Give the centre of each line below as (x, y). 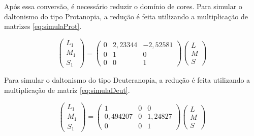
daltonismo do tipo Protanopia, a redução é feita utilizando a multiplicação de (126, 16)
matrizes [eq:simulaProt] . (43, 26)
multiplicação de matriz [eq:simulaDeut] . (67, 90)
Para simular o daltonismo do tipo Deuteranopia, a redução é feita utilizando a (127, 80)
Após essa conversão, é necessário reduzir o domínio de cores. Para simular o (123, 6)
